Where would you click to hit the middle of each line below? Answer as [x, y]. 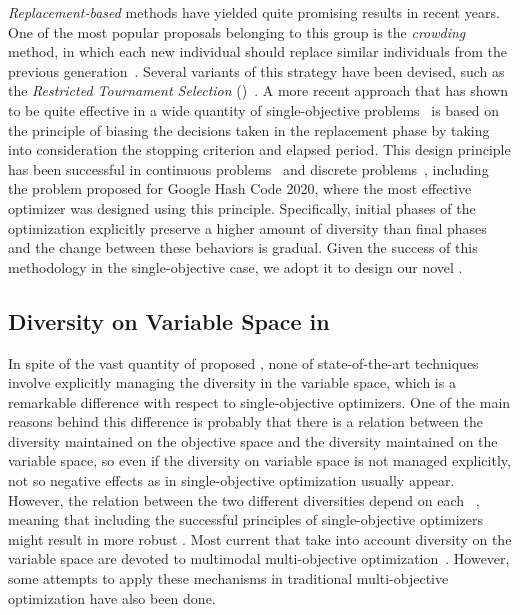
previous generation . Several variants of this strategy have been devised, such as [256, 70]
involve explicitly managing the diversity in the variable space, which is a [232, 382]
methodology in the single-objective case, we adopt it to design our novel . [235, 266]
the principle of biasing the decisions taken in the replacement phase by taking [249, 129]
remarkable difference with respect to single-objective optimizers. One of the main [259, 401]
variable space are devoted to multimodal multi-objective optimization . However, [259, 558]
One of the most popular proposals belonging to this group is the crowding [237, 31]
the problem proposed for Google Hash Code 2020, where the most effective [240, 188]
